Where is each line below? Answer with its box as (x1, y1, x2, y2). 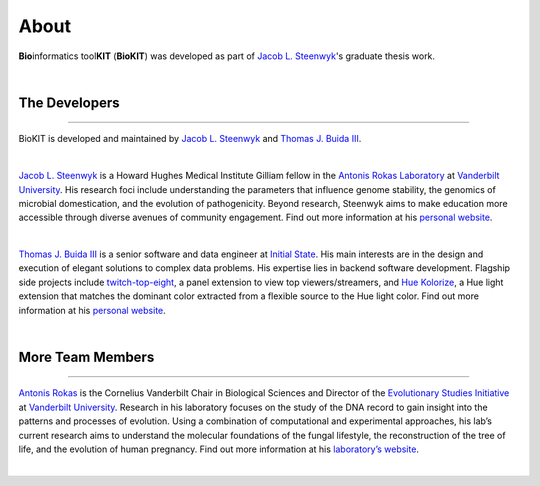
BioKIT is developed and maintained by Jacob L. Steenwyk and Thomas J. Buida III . (18, 133, 362, 145)
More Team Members (18, 348, 155, 365)
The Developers (18, 94, 120, 111)
